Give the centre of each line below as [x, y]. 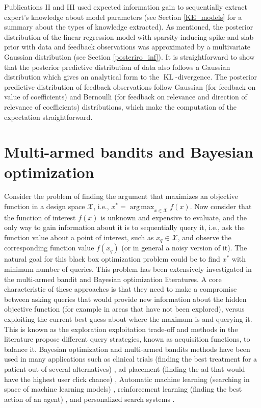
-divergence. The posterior [216, 77]
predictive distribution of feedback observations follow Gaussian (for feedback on [130, 86]
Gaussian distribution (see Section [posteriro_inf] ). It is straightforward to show [129, 56]
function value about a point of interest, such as [79, 237]
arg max [142, 207]
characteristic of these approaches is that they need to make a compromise [121, 289]
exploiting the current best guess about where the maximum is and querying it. [128, 319]
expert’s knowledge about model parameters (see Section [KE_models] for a [123, 17]
